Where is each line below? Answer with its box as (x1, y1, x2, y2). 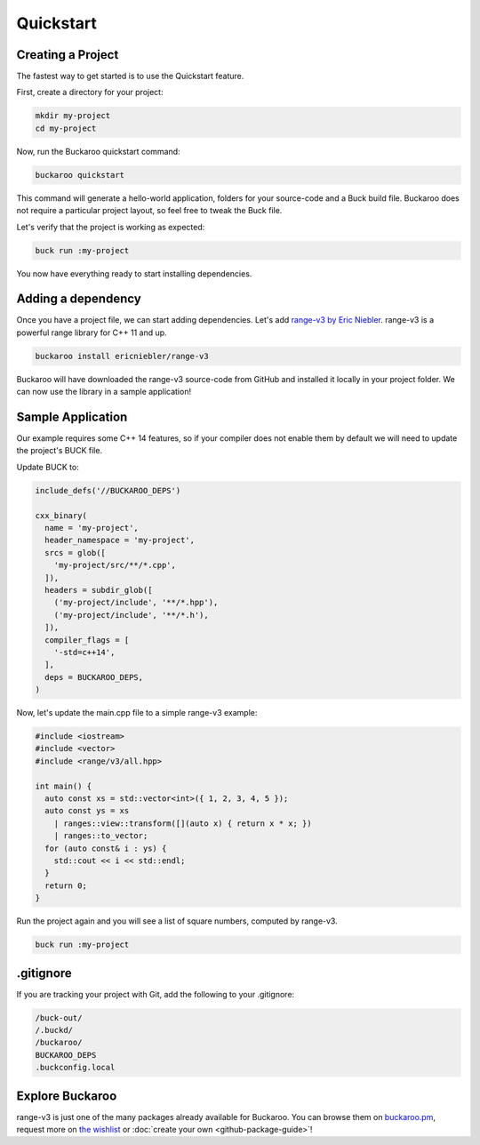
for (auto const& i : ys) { (44, 843, 167, 853)
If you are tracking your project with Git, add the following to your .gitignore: (16, 989, 295, 999)
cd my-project (35, 123, 97, 133)
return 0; (44, 880, 88, 891)
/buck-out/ (35, 1013, 83, 1022)
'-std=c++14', (53, 647, 116, 657)
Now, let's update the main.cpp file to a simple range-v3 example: (16, 708, 258, 718)
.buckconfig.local (35, 1062, 116, 1073)
